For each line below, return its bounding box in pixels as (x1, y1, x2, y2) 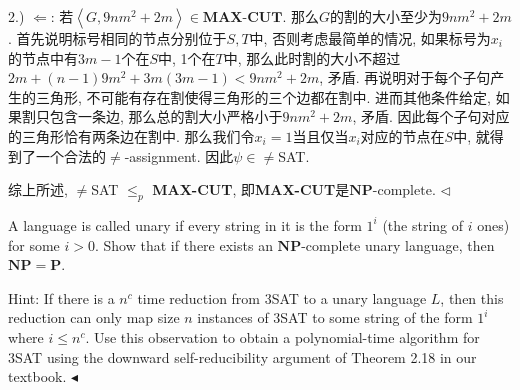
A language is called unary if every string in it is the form (8, 214, 362, 235)
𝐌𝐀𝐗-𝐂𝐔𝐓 (202, 11, 283, 25)
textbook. (8, 366, 67, 387)
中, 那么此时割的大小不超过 (223, 47, 401, 68)
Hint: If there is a (8, 287, 115, 308)
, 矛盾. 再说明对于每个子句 (319, 67, 491, 88)
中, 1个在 (158, 47, 216, 68)
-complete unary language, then (301, 234, 495, 255)
